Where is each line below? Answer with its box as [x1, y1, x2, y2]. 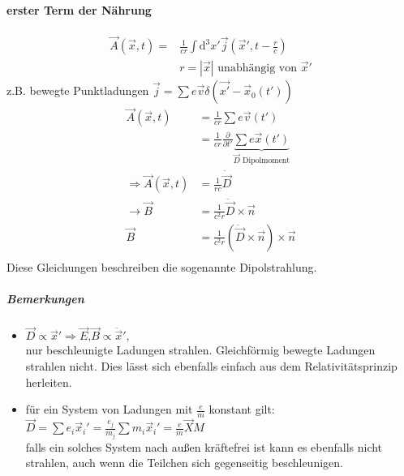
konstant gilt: [208, 401, 275, 418]
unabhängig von [217, 62, 297, 75]
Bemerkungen [6, 290, 84, 307]
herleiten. [25, 373, 72, 390]
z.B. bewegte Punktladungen [6, 82, 149, 99]
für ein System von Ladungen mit [25, 401, 193, 418]
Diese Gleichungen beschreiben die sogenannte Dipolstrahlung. [6, 259, 317, 276]
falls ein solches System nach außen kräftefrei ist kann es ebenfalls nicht [25, 438, 383, 455]
